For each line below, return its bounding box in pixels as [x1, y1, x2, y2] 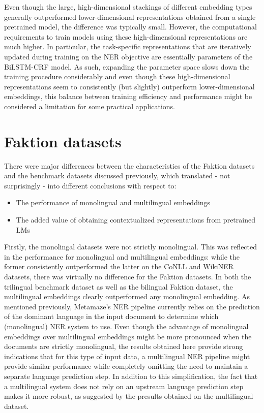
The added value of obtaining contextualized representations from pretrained [16, 214, 255, 225]
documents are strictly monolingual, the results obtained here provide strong [4, 341, 243, 352]
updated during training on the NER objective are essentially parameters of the [4, 51, 253, 61]
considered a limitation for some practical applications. [4, 101, 175, 111]
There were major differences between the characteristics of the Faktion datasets [4, 160, 255, 171]
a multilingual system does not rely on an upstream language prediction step [4, 380, 244, 391]
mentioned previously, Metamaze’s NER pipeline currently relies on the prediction [4, 301, 260, 311]
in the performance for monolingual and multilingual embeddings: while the [4, 251, 240, 262]
